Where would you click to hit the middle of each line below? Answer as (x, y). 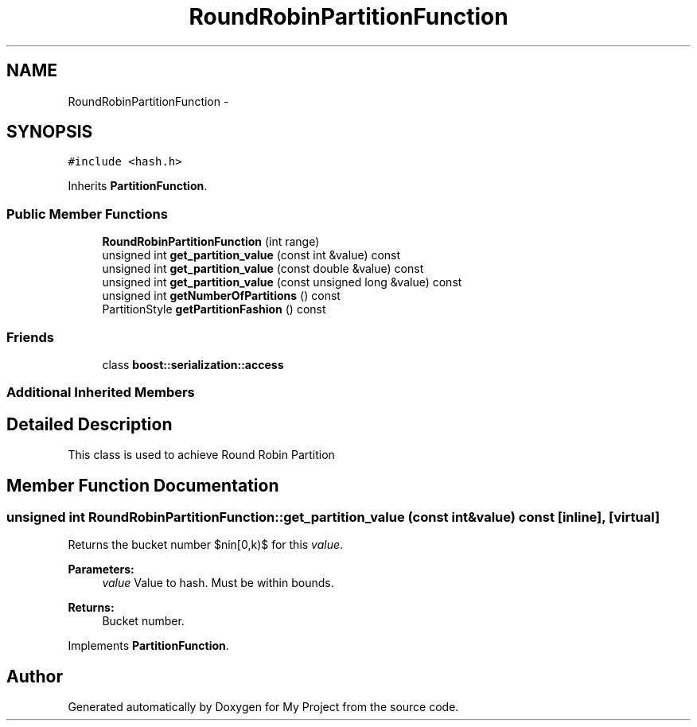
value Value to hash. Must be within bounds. (218, 583)
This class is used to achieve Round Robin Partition (201, 455)
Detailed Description (90, 424)
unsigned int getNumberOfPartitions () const (221, 296)
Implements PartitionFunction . (148, 646)
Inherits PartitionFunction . (138, 186)
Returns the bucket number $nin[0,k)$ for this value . (206, 545)
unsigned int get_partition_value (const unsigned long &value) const (282, 282)
